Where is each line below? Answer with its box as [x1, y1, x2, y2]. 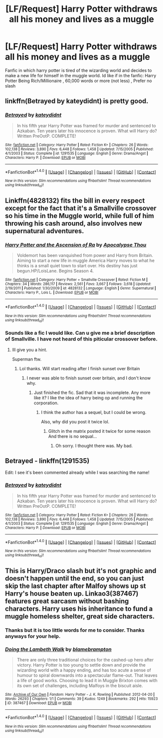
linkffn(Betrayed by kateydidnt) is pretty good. [5, 97, 149, 105]
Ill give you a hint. [12, 346, 48, 353]
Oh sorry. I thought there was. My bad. [55, 443, 133, 448]
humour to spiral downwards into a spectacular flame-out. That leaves [16, 672, 158, 678]
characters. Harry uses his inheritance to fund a [5, 605, 153, 613]
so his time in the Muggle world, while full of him [5, 212, 154, 220]
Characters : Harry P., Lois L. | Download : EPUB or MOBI [5, 290, 98, 295]
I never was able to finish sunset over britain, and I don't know [26, 375, 151, 381]
